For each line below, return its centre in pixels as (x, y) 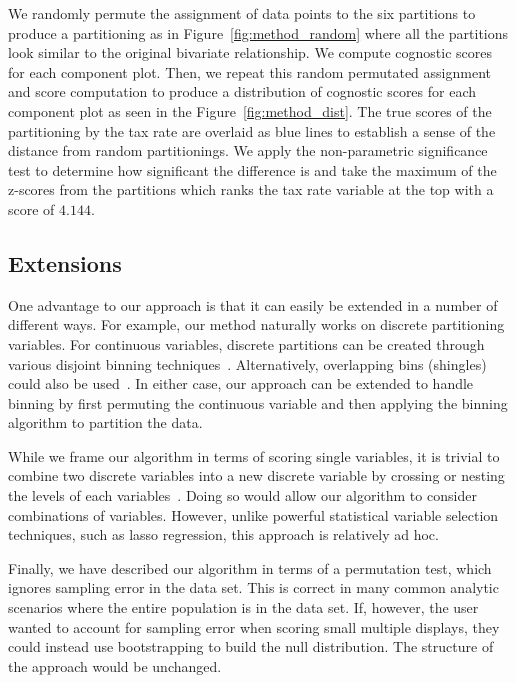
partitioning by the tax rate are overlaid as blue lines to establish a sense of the (252, 130)
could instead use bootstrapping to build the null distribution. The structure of (251, 646)
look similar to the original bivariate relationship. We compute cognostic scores (250, 52)
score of (31, 208)
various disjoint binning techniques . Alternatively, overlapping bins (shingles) (247, 363)
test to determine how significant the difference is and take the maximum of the (252, 169)
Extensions (65, 262)
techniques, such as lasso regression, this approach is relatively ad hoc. (223, 534)
